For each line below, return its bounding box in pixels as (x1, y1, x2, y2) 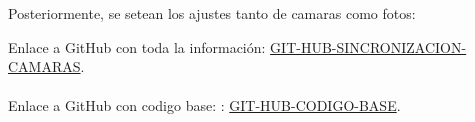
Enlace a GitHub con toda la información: (8, 36, 266, 57)
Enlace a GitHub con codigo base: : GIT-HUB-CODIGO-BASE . (8, 95, 401, 116)
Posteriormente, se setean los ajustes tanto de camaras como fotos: (8, 3, 416, 23)
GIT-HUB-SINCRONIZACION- (270, 36, 467, 57)
